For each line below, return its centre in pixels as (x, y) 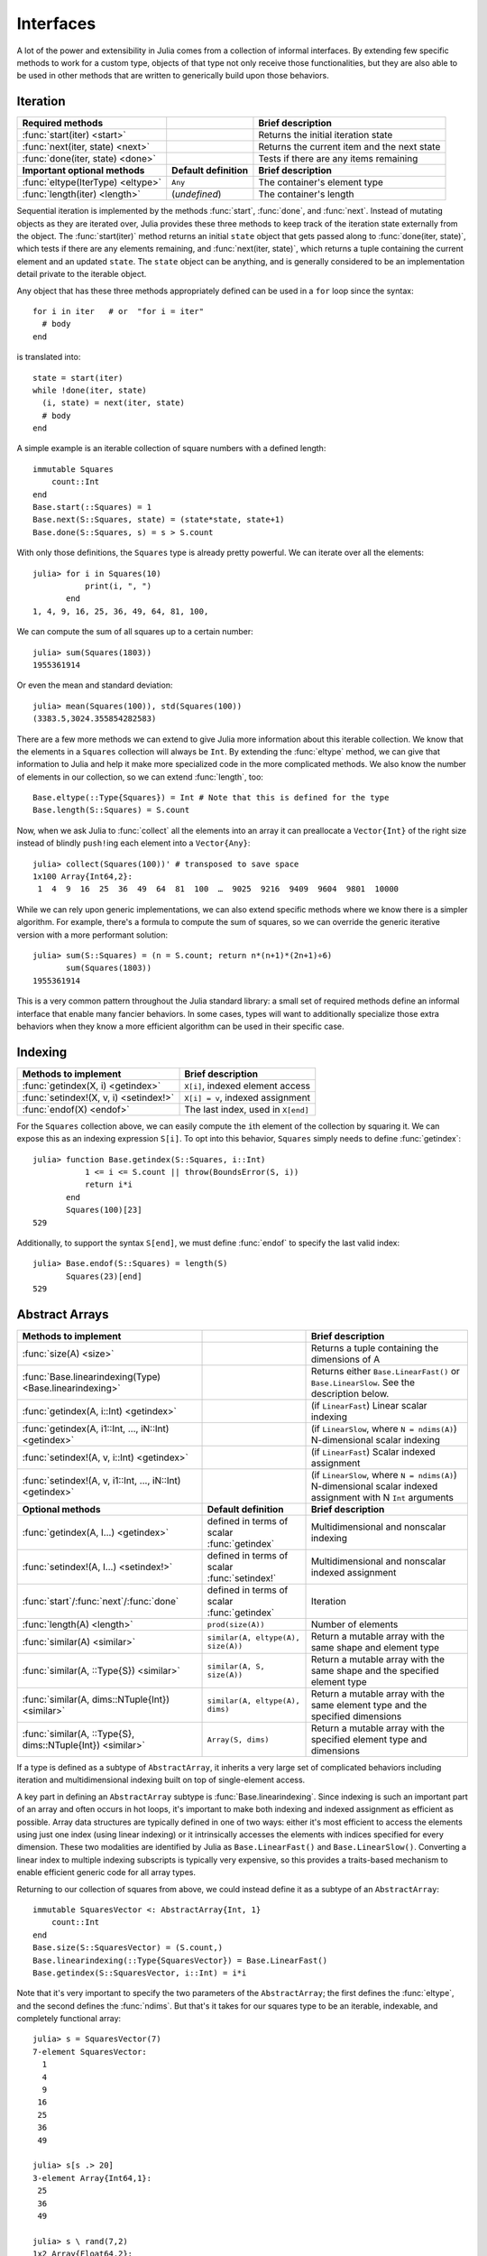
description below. (350, 1394)
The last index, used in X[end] (247, 1109)
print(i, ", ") (118, 586)
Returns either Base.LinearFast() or (385, 1372)
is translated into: (49, 357)
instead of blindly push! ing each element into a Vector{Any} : (133, 843)
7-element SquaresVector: (90, 2052)
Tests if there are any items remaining (338, 159)
